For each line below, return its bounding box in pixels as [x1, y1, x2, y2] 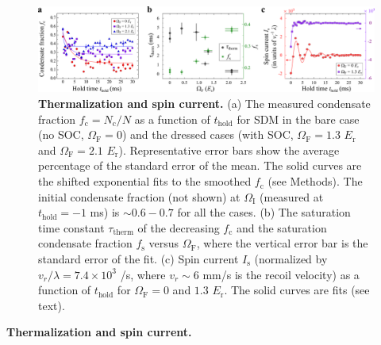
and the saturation [237, 219, 327, 236]
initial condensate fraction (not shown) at [38, 188, 241, 205]
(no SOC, [38, 126, 84, 143]
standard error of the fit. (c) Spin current [38, 251, 239, 267]
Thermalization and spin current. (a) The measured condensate [38, 95, 371, 112]
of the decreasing [137, 219, 220, 236]
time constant [38, 219, 105, 236]
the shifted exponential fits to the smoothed [38, 173, 252, 190]
